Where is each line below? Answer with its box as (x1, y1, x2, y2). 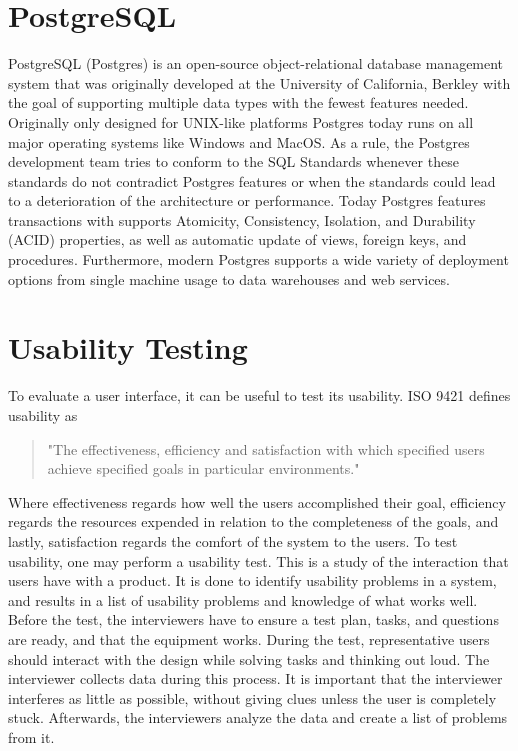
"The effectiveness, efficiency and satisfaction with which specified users (47, 438, 485, 459)
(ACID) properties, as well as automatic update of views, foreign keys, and (8, 229, 467, 250)
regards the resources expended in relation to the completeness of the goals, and (8, 511, 499, 532)
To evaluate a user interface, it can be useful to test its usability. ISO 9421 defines (8, 385, 511, 406)
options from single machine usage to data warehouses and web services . (8, 268, 451, 289)
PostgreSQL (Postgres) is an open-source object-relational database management (8, 53, 504, 74)
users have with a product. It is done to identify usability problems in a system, (8, 570, 497, 591)
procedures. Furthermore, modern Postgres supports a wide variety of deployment (8, 249, 509, 270)
